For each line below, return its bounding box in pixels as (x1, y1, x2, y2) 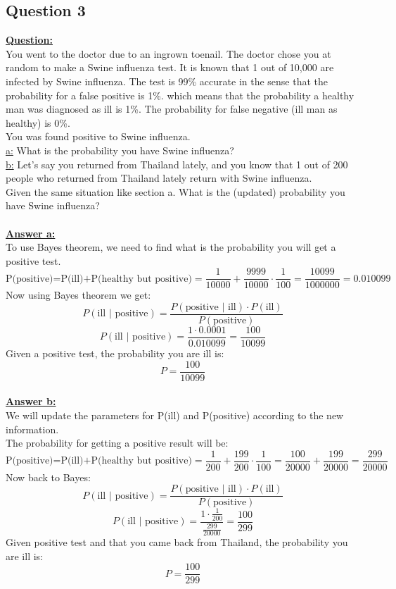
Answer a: (6, 225, 56, 240)
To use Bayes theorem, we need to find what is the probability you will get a (6, 240, 336, 254)
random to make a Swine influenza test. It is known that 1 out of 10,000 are (6, 60, 334, 75)
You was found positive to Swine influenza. (6, 129, 191, 144)
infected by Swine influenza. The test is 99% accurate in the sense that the (6, 73, 328, 88)
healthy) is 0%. (6, 115, 70, 130)
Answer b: (6, 394, 56, 409)
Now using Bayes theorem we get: (6, 287, 151, 302)
